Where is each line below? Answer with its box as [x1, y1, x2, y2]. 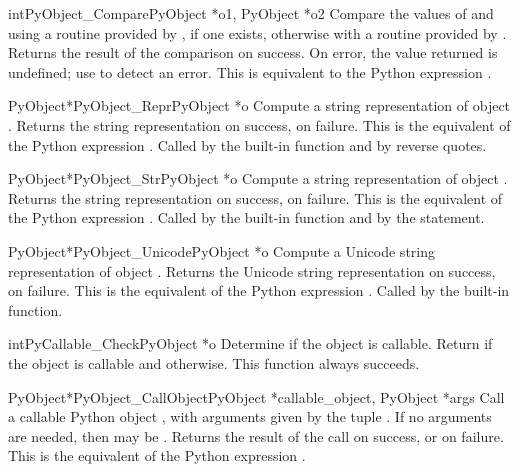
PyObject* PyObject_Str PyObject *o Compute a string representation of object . [8, 168, 508, 189]
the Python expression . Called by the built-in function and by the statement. [8, 207, 485, 228]
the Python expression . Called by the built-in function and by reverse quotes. [8, 134, 487, 155]
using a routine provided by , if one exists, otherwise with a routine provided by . [8, 22, 507, 43]
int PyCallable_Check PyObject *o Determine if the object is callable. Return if [8, 333, 493, 354]
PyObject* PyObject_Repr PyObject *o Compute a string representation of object [8, 95, 511, 116]
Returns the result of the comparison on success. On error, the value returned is [8, 42, 498, 63]
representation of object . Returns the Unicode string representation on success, [8, 260, 496, 281]
